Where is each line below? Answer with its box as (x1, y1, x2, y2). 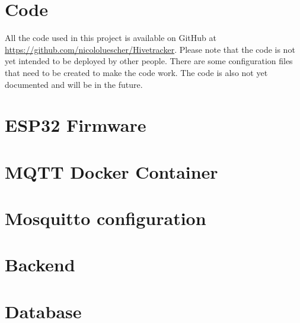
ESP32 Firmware (5, 113, 146, 137)
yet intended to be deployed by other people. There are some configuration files (5, 55, 293, 67)
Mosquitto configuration (5, 206, 206, 230)
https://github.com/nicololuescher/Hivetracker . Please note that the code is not (5, 43, 295, 55)
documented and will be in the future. (5, 78, 143, 90)
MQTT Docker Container (5, 159, 218, 183)
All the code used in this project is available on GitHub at (5, 31, 216, 44)
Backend (5, 252, 75, 277)
